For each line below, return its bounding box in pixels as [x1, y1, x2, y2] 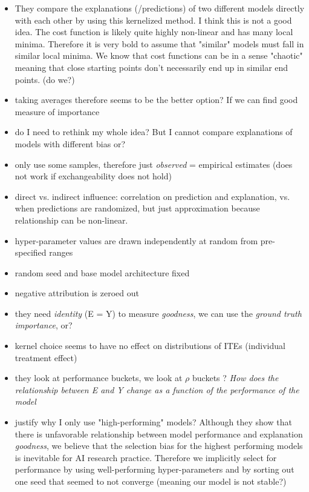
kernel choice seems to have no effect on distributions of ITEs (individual [15, 339, 285, 352]
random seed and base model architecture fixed [15, 266, 190, 279]
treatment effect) [15, 351, 77, 364]
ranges [49, 246, 73, 259]
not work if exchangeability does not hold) [15, 170, 172, 182]
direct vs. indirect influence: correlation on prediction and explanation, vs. [15, 190, 290, 202]
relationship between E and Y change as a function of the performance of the [15, 383, 299, 396]
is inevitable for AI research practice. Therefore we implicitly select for [15, 451, 277, 464]
